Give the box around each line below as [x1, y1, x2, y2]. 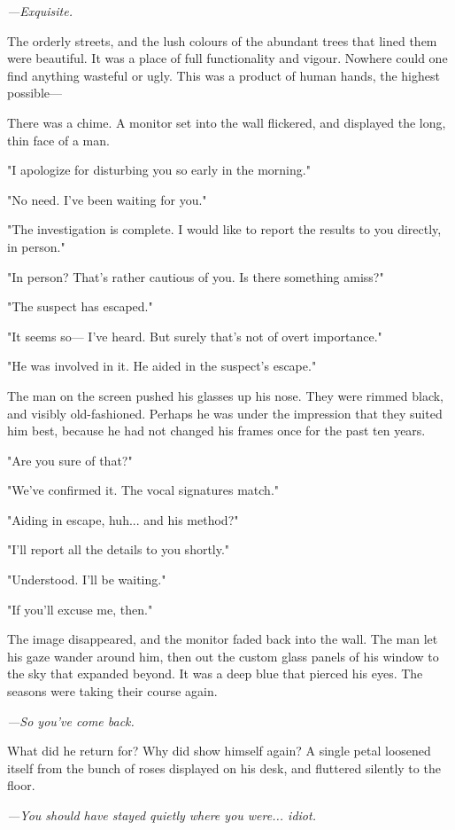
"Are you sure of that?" [7, 450, 133, 469]
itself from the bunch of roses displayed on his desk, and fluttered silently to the [7, 758, 441, 777]
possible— [7, 83, 62, 102]
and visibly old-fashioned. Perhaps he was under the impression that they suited [7, 403, 443, 422]
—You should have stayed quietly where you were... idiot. [7, 806, 316, 824]
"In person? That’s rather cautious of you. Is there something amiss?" [7, 267, 384, 286]
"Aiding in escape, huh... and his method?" [7, 510, 239, 529]
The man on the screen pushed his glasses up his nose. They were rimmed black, [7, 386, 443, 404]
